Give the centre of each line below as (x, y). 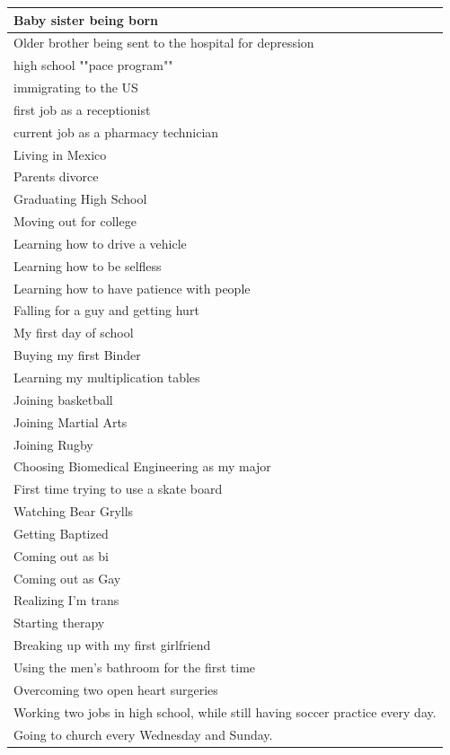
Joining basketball (63, 399)
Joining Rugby (53, 444)
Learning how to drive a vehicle (100, 243)
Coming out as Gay (67, 578)
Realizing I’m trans (66, 600)
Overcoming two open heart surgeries (116, 689)
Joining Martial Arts (71, 421)
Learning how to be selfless (88, 265)
